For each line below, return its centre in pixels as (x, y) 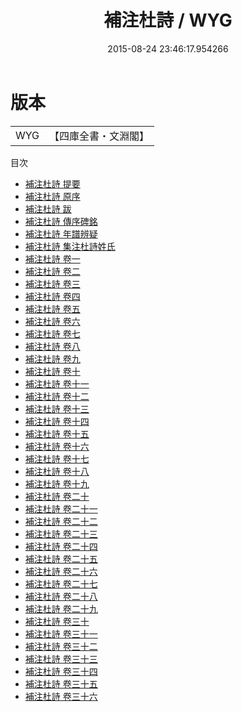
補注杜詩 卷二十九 (61, 608)
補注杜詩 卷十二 (57, 396)
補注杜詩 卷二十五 (61, 558)
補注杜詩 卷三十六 (61, 696)
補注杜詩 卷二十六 (61, 571)
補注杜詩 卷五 (52, 308)
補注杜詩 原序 (52, 196)
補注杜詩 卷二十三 (61, 533)
